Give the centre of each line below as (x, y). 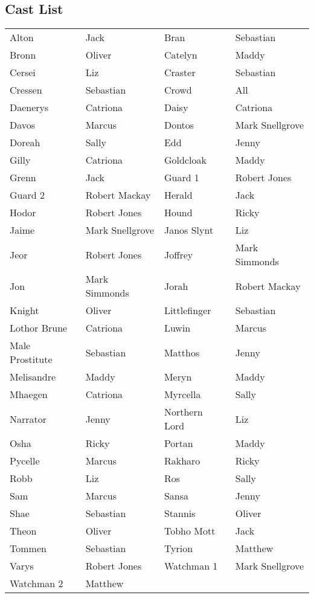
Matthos (182, 352)
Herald (178, 195)
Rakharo (182, 461)
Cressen (26, 90)
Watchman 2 (37, 584)
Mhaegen (29, 394)
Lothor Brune (39, 328)
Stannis (180, 513)
